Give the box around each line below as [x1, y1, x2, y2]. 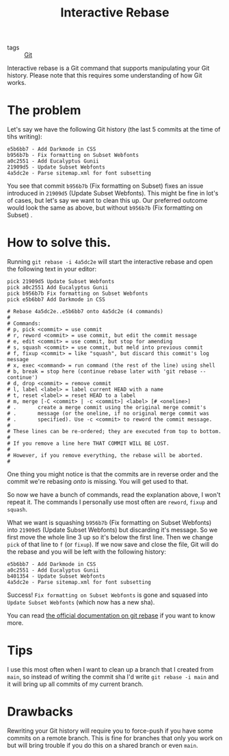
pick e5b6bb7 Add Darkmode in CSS [7, 296, 106, 303]
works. [7, 79, 27, 87]
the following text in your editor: [7, 265, 97, 273]
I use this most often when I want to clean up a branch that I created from [7, 666, 214, 673]
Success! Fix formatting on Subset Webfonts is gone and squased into [7, 591, 208, 599]
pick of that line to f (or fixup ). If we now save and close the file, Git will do [7, 540, 219, 549]
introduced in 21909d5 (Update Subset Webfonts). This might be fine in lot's [7, 189, 219, 197]
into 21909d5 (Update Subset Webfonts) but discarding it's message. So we [7, 526, 218, 534]
